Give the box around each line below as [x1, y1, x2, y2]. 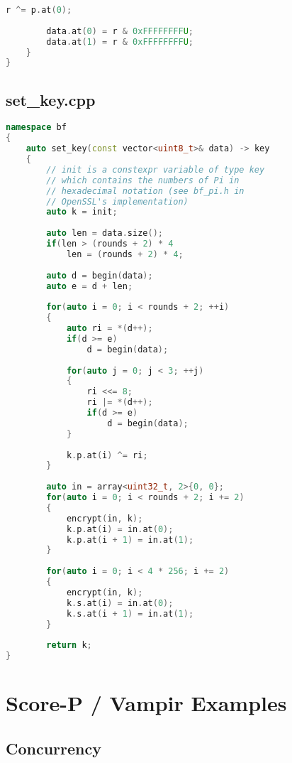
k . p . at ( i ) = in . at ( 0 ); [66, 524, 174, 534]
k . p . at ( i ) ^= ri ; [66, 450, 148, 460]
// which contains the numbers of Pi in [46, 175, 240, 185]
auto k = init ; [46, 207, 118, 217]
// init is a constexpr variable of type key [46, 164, 265, 175]
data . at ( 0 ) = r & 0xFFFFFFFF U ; [46, 26, 194, 36]
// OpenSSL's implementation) [46, 196, 189, 207]
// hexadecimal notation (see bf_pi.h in [46, 185, 245, 196]
